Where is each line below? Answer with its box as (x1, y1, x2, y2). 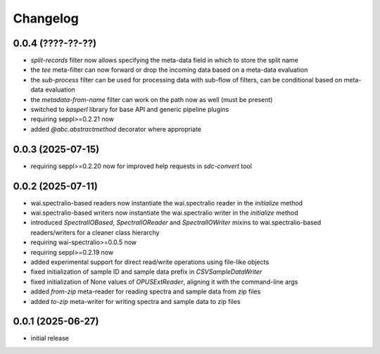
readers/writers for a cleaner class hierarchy (30, 228, 160, 236)
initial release (30, 334, 70, 343)
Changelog (13, 11, 79, 26)
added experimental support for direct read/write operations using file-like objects (30, 258, 270, 266)
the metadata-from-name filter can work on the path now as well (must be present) (30, 95, 273, 103)
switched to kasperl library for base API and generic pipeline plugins (30, 106, 229, 114)
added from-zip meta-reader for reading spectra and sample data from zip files (30, 287, 261, 296)
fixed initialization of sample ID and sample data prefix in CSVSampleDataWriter (30, 267, 262, 276)
